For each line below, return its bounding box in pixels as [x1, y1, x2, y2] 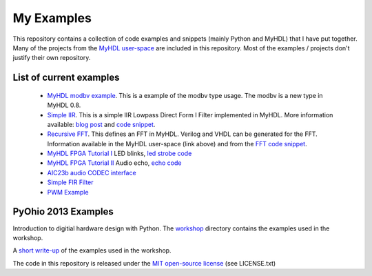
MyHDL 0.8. [47, 101, 81, 110]
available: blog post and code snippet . [47, 120, 156, 128]
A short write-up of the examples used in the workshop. [12, 246, 172, 255]
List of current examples [12, 72, 120, 83]
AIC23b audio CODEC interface [47, 168, 137, 177]
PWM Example [47, 188, 89, 196]
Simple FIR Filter [47, 178, 94, 186]
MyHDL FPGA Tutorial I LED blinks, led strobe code [47, 149, 192, 158]
